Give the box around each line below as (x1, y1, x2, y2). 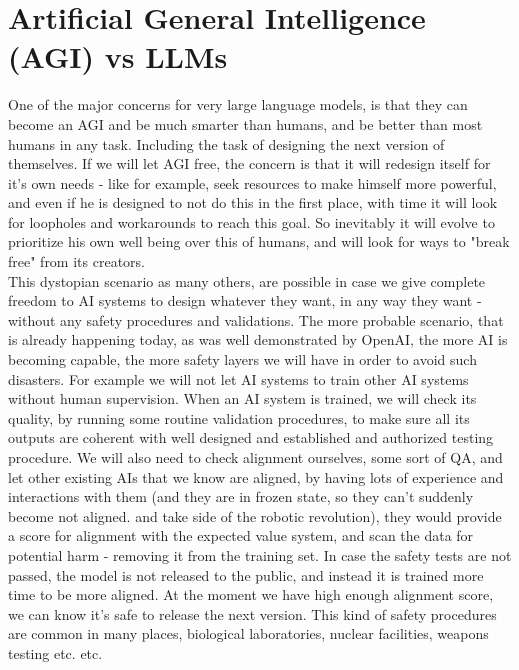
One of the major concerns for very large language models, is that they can (8, 94, 468, 115)
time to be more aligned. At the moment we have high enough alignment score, (8, 584, 494, 605)
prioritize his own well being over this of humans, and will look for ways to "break (8, 231, 510, 252)
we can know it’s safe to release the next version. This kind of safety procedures (8, 603, 497, 624)
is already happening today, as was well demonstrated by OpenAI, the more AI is (8, 329, 508, 350)
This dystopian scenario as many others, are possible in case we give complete (8, 270, 486, 291)
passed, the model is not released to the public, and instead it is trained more (8, 564, 484, 585)
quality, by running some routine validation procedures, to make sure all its (8, 407, 470, 428)
